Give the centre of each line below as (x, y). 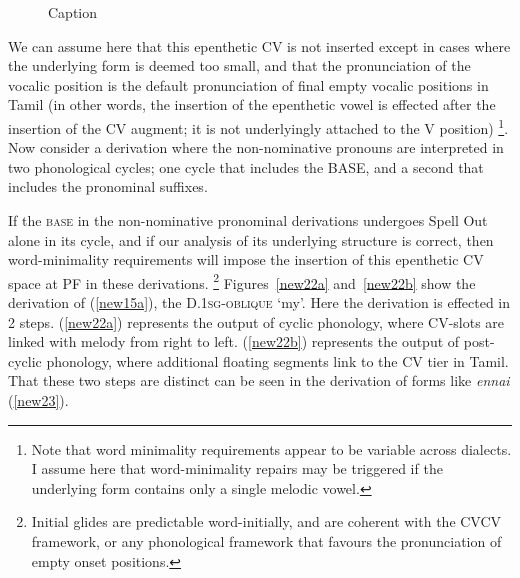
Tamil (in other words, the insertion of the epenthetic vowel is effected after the (252, 104)
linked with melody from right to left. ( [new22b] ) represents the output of (234, 341)
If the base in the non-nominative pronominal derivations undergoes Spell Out (248, 220)
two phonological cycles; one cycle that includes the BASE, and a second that (246, 166)
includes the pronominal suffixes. (108, 186)
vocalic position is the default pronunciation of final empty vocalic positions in (248, 84)
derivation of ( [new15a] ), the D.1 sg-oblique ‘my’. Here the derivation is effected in (259, 302)
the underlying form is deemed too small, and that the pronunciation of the (239, 65)
